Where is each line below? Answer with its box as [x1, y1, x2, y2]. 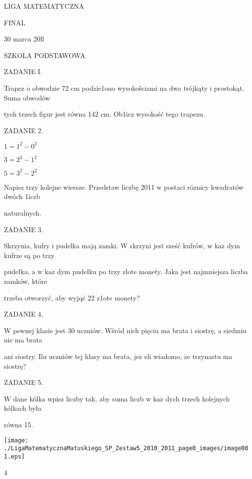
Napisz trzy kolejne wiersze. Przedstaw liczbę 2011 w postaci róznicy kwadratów [4, 181, 244, 192]
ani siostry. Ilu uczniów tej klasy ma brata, [4, 351, 132, 361]
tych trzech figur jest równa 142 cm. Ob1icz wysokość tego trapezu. [4, 109, 205, 119]
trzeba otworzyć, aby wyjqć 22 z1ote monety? [4, 292, 140, 302]
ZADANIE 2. [4, 125, 43, 135]
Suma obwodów [4, 92, 50, 102]
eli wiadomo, [144, 351, 182, 361]
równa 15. [4, 419, 33, 429]
